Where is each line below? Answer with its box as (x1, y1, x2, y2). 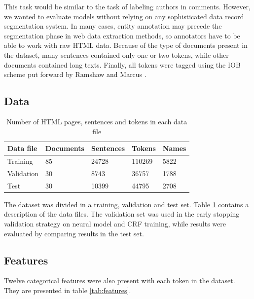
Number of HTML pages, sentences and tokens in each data (6, 116, 187, 126)
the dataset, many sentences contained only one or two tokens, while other (4, 49, 229, 60)
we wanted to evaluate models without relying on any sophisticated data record (4, 11, 244, 21)
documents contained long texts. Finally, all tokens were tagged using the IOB (4, 59, 241, 70)
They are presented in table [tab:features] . (4, 285, 131, 295)
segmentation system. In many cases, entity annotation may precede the (4, 21, 222, 31)
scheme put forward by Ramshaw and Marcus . (4, 69, 146, 79)
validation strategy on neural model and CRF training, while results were (4, 218, 226, 228)
